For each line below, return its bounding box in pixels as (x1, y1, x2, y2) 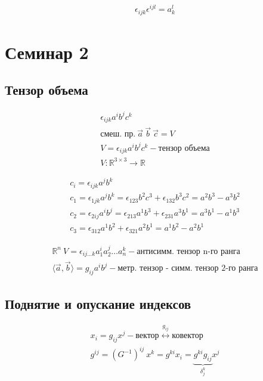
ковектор (172, 332, 203, 340)
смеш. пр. (100, 130, 136, 139)
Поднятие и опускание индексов (5, 294, 191, 312)
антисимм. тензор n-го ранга (137, 247, 240, 256)
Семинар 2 (5, 39, 89, 64)
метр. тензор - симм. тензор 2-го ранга (117, 264, 258, 273)
